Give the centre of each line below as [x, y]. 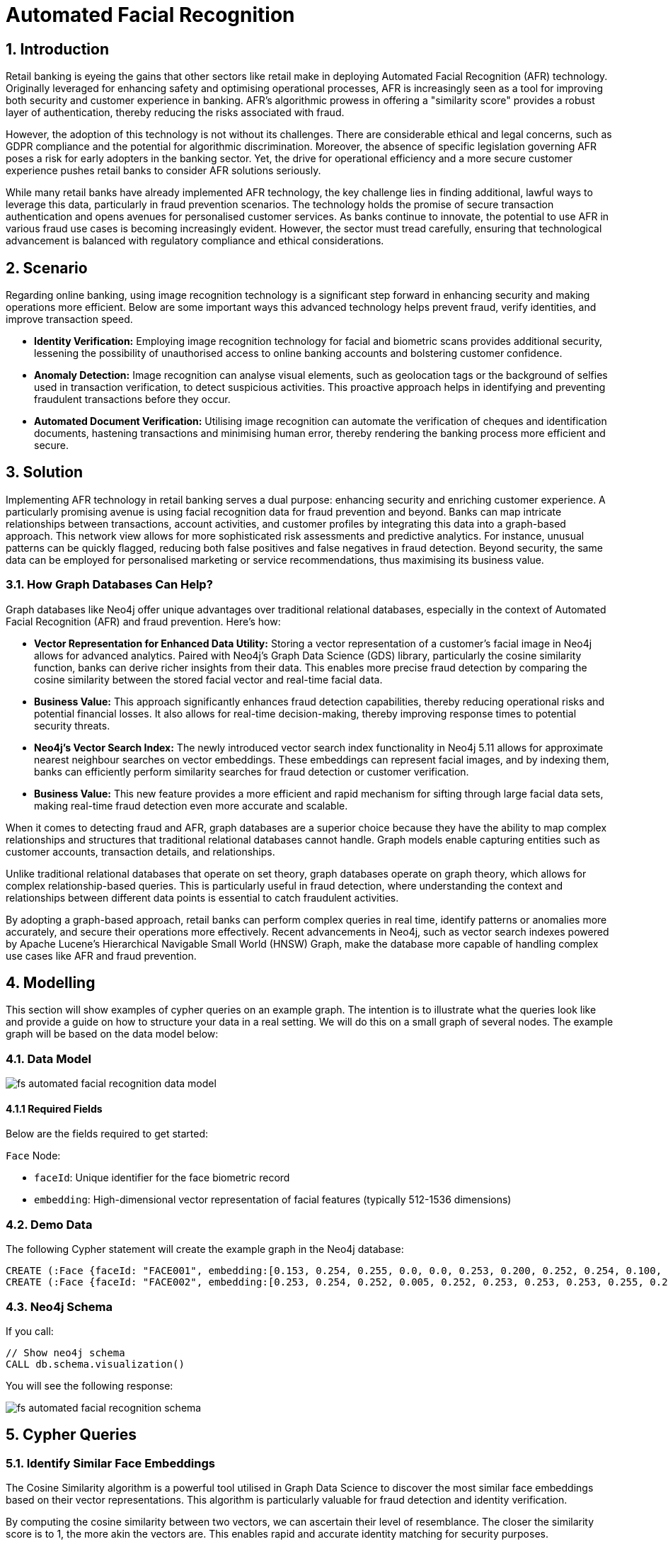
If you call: [30, 1331]
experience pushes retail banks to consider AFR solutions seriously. [163, 171]
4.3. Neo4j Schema [59, 1306]
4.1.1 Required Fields [54, 1108]
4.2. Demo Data [49, 1224]
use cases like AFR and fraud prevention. [101, 955]
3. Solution [45, 472]
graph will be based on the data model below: [112, 1034]
